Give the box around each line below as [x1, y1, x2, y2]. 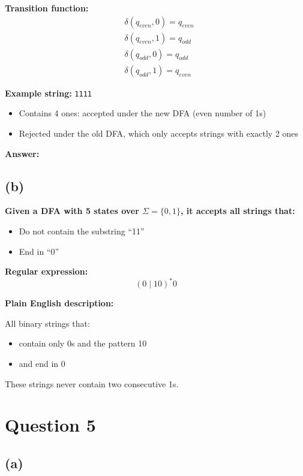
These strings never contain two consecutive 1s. [5, 377, 179, 390]
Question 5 [5, 412, 96, 437]
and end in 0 [19, 357, 65, 370]
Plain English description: [5, 297, 114, 309]
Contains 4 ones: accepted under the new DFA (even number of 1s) [19, 107, 266, 119]
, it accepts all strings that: [180, 204, 295, 217]
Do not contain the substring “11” [19, 224, 145, 237]
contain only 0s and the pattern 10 [19, 337, 147, 350]
